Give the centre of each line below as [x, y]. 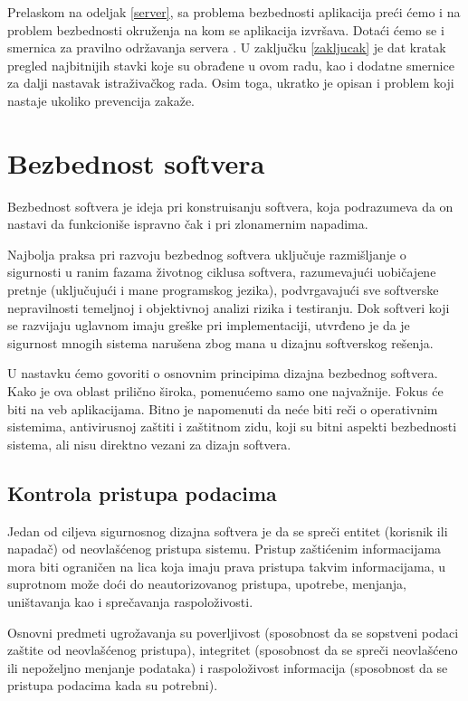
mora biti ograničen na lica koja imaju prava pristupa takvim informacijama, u [227, 566]
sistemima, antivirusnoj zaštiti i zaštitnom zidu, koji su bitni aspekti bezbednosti [232, 426]
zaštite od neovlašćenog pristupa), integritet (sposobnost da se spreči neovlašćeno [233, 650]
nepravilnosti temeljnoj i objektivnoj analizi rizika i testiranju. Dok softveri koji [229, 307]
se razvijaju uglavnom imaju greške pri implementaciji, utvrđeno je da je [209, 325]
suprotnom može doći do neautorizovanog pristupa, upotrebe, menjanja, [207, 584]
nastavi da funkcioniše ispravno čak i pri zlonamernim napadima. [188, 224]
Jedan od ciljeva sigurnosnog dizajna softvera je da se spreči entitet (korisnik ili [228, 530]
